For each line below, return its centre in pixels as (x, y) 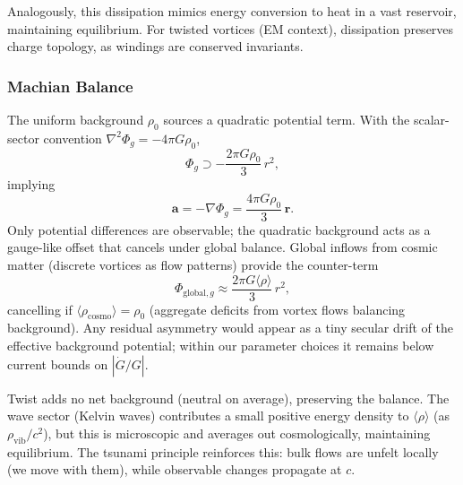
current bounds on (58, 364)
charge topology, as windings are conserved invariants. (155, 46)
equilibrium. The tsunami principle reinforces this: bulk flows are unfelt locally (223, 451)
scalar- (431, 119)
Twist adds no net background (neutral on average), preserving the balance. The (228, 398)
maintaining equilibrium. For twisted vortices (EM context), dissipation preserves (231, 28)
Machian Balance (70, 86)
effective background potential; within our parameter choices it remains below (221, 346)
